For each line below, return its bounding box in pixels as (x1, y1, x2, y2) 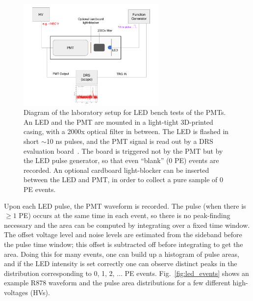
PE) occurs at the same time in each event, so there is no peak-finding (19, 210, 230, 220)
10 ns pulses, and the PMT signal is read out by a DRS (46, 136, 213, 146)
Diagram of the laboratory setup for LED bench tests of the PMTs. (24, 107, 226, 117)
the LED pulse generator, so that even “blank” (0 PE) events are (24, 155, 219, 165)
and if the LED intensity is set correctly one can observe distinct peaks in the (4, 258, 237, 269)
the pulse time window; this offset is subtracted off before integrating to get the (4, 239, 243, 249)
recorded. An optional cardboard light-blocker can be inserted (24, 164, 209, 175)
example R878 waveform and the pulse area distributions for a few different (4, 277, 230, 288)
